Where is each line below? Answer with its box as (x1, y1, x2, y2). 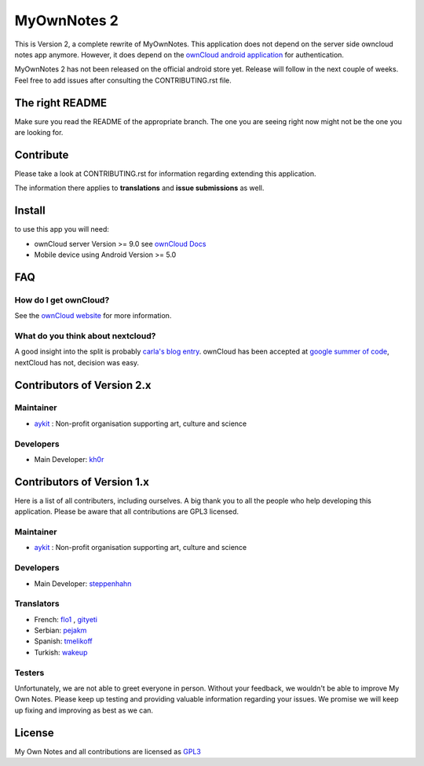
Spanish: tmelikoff (34, 636, 93, 646)
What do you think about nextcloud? (14, 330, 156, 341)
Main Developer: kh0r (34, 454, 104, 464)
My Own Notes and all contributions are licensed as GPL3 (14, 746, 202, 756)
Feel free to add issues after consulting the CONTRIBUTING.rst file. (14, 75, 232, 85)
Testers (14, 667, 45, 678)
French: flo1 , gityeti (34, 614, 98, 624)
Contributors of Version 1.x (14, 475, 149, 489)
